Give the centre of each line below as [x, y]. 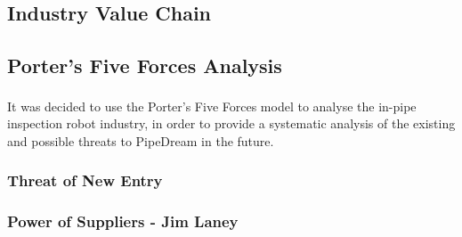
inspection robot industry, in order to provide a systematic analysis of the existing [231, 123]
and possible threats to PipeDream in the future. [141, 140]
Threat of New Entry [85, 180]
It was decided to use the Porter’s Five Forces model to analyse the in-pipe [212, 106]
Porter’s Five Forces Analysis [145, 65]
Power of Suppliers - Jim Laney [123, 221]
